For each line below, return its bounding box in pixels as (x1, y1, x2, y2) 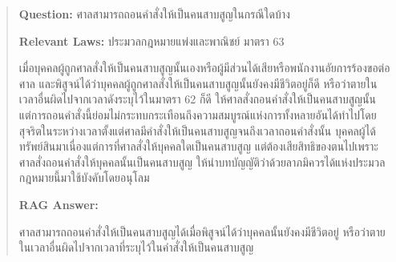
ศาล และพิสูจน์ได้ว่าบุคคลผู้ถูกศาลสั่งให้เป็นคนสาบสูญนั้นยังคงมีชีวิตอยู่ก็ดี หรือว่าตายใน (18, 75, 378, 91)
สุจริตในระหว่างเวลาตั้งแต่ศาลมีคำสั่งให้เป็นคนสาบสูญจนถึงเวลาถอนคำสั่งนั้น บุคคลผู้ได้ (18, 122, 376, 139)
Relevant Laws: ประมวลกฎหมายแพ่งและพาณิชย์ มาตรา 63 (18, 32, 285, 49)
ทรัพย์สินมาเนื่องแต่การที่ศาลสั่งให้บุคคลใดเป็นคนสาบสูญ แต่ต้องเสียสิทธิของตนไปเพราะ (18, 138, 378, 155)
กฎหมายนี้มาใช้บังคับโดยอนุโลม (18, 169, 150, 186)
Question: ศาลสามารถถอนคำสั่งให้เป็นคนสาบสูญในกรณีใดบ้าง (18, 6, 290, 22)
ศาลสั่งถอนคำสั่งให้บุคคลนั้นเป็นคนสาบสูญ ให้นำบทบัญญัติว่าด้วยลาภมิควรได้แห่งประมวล (18, 153, 386, 170)
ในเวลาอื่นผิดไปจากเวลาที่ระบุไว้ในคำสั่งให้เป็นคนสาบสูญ (18, 239, 254, 256)
